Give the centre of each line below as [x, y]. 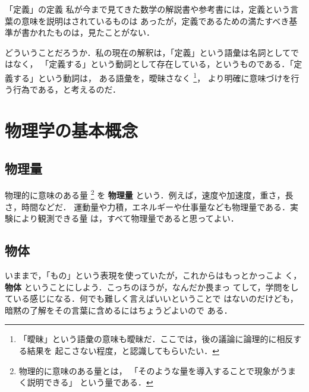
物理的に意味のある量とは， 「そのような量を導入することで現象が [149, 370]
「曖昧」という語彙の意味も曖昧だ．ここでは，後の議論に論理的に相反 [156, 339]
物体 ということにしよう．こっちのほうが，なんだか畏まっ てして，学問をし [152, 287]
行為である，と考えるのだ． [67, 89]
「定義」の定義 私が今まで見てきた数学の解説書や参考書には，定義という [148, 9]
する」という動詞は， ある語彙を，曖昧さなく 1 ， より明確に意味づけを [152, 77]
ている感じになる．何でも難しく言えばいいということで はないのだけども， [152, 298]
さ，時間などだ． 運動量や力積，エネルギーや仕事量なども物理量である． [148, 206]
